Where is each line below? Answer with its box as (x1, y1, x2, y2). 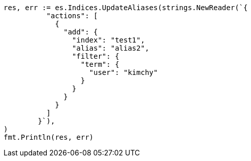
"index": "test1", (72, 36, 145, 44)
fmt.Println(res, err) (4, 133, 94, 141)
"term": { (80, 60, 119, 68)
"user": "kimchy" (89, 68, 158, 76)
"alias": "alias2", (72, 44, 149, 52)
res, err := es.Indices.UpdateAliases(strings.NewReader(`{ (4, 4, 248, 12)
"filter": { (72, 52, 119, 60)
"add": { (64, 28, 98, 36)
